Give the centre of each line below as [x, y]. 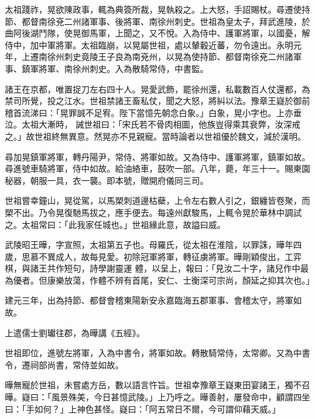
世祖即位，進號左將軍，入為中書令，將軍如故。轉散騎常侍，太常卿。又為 [149, 353]
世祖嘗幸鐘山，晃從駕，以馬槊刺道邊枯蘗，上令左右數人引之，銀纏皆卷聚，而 [157, 200]
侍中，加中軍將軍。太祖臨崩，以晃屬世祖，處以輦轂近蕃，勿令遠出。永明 [149, 44]
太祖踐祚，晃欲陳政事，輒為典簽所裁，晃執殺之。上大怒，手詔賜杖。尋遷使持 [157, 9]
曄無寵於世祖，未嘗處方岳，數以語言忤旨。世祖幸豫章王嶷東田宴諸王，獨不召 [157, 385]
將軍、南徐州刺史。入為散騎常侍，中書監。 [123, 68]
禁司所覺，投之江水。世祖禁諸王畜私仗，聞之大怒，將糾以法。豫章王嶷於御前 [157, 101]
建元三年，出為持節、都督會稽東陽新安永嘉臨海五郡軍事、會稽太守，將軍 [149, 300]
